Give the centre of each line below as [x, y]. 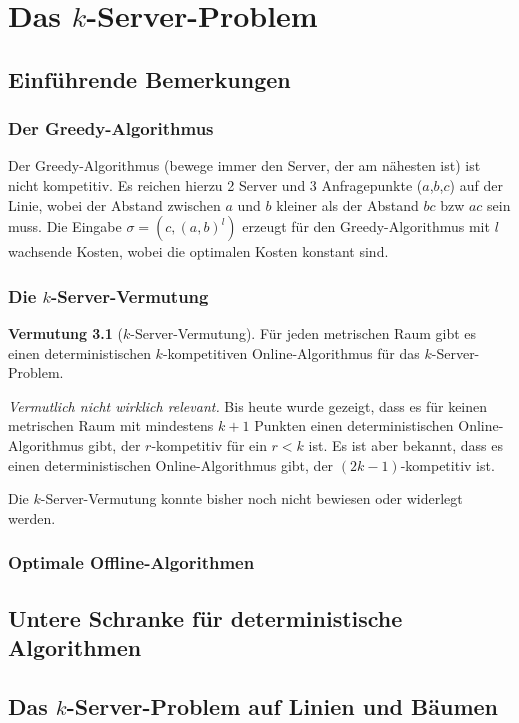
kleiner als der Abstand [347, 204]
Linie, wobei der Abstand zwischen [114, 204]
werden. [32, 517]
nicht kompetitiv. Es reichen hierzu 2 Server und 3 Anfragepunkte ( [215, 184]
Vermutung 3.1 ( [65, 332]
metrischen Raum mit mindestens [111, 425]
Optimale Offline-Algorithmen [131, 562]
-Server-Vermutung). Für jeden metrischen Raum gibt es [303, 332]
